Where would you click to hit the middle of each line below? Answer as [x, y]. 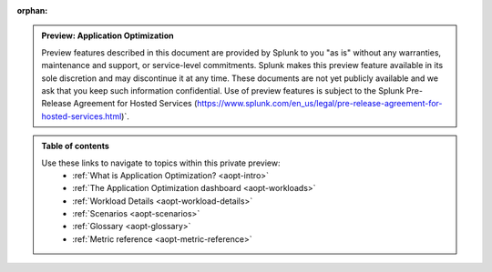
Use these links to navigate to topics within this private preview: [161, 163]
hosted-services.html [82, 116]
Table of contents [75, 146]
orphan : [32, 10]
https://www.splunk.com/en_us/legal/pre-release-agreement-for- [320, 104]
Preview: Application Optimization [108, 35]
